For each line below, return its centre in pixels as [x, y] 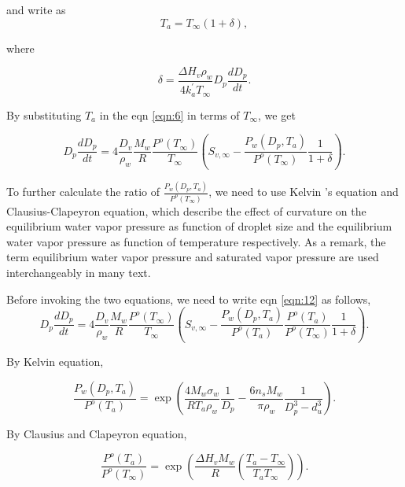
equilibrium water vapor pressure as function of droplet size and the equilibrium [199, 226]
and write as [36, 9]
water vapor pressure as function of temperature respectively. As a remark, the [196, 241]
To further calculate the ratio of [83, 192]
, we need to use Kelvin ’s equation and [304, 192]
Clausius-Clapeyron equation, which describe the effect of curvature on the [186, 210]
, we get [277, 114]
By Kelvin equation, [55, 362]
